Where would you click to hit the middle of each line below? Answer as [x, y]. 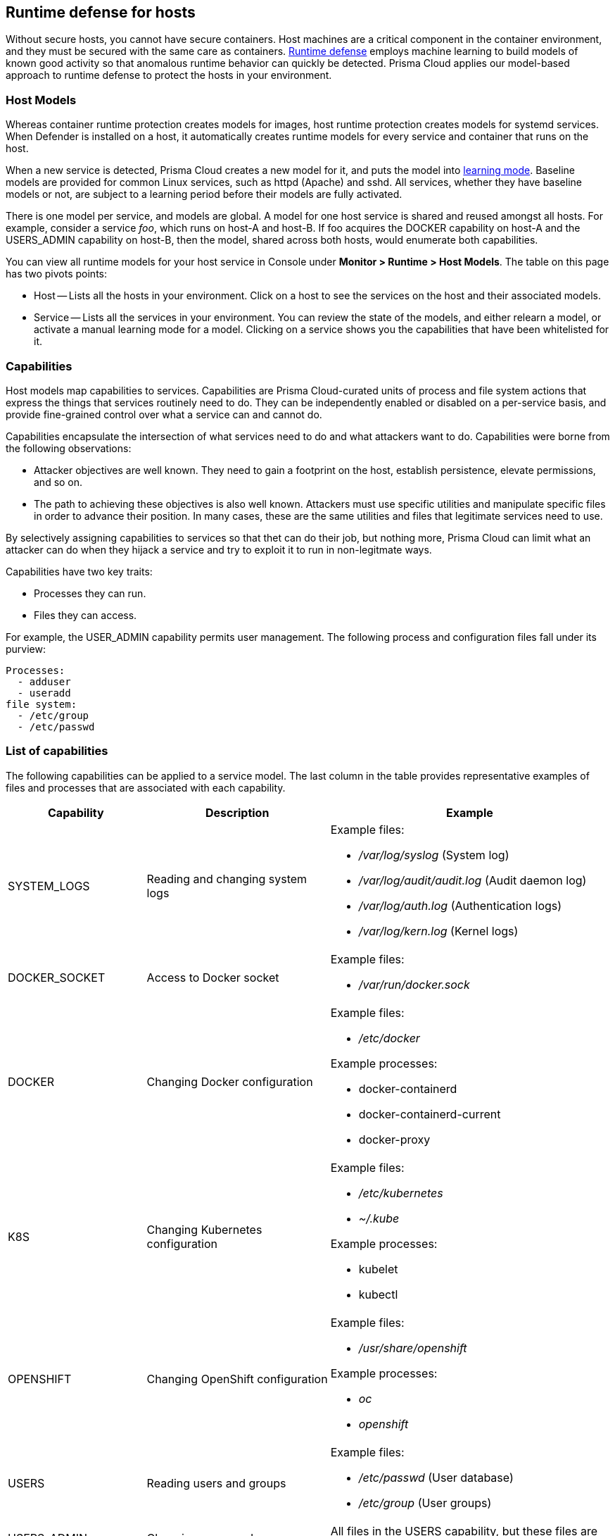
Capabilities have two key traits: [79, 571]
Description [237, 812]
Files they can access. [85, 615]
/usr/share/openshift [413, 1348]
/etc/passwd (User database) [436, 1477]
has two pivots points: [57, 274]
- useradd [44, 693]
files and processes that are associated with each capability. [146, 787]
